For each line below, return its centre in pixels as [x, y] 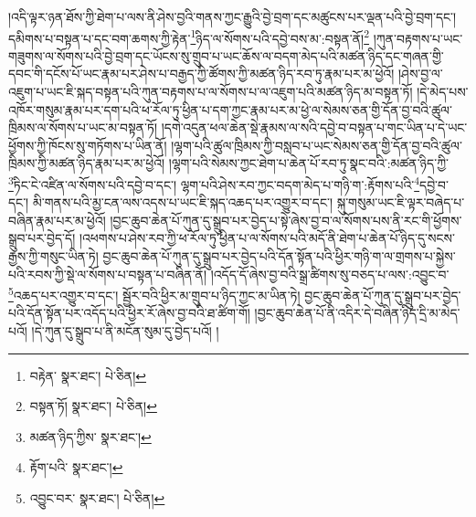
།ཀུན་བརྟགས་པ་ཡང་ [418, 38]
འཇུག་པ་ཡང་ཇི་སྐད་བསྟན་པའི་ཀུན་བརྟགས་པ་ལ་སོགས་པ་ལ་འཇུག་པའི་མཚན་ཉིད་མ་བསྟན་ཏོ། [211, 92]
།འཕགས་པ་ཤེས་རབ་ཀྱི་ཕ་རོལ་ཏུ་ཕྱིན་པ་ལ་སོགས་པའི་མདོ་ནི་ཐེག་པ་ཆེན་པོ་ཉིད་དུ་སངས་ [267, 238]
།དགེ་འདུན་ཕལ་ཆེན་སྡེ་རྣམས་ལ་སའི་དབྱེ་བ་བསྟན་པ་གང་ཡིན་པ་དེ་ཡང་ [314, 127]
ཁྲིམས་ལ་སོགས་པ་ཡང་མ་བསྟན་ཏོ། [83, 127]
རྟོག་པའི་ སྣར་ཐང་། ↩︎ [76, 467]
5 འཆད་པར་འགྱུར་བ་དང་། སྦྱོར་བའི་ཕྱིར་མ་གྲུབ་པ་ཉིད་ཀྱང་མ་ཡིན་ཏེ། [154, 294]
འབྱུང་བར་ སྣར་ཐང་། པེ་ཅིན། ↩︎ [97, 498]
